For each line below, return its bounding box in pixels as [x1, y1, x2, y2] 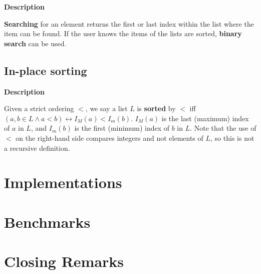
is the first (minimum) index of [74, 123, 169, 133]
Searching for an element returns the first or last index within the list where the [4, 18, 254, 29]
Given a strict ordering [4, 103, 74, 114]
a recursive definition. [4, 142, 70, 153]
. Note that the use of [190, 123, 256, 133]
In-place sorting [4, 62, 87, 78]
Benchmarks [4, 211, 91, 232]
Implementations [4, 172, 122, 193]
